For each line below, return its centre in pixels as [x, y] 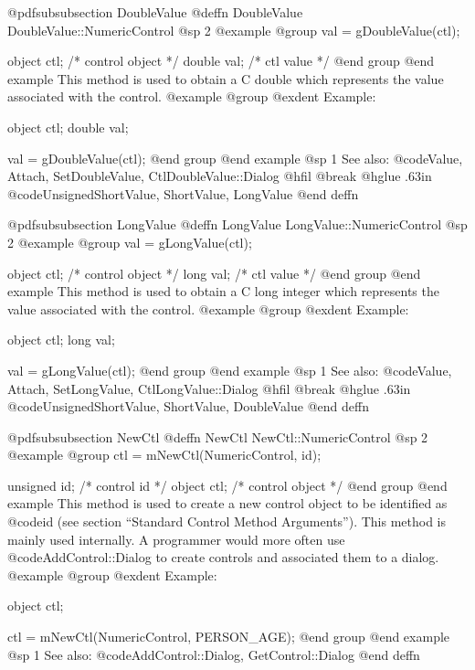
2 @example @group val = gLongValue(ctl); [130, 242]
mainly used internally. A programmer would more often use [176, 539]
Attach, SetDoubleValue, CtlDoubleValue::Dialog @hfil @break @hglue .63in [220, 176]
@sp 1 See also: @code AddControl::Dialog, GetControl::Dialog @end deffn [214, 654]
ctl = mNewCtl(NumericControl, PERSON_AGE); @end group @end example [229, 637]
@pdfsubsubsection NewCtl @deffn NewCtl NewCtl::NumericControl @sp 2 [218, 436]
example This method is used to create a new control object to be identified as [227, 503]
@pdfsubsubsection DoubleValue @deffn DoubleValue [155, 12]
